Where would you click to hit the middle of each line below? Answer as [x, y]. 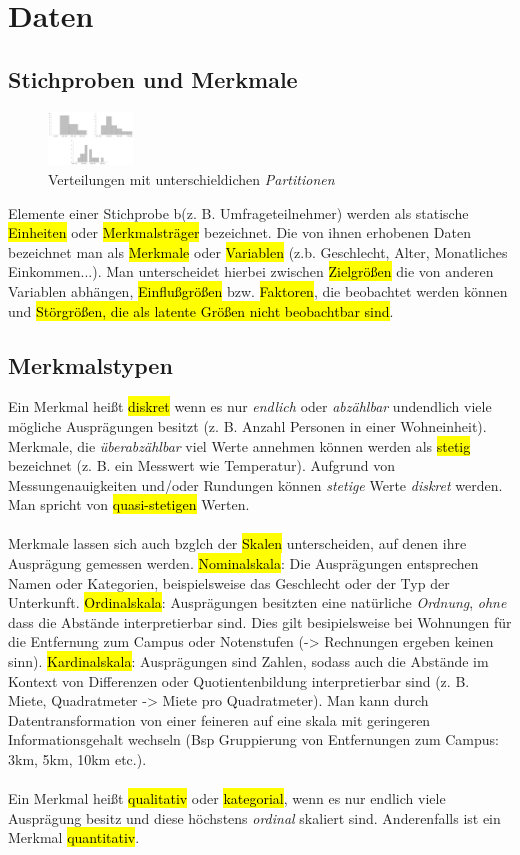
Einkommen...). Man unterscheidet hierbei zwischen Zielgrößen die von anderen [251, 271]
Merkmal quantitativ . [74, 837]
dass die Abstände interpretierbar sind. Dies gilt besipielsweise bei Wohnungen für [260, 621]
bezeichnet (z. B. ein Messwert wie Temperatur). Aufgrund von [202, 465]
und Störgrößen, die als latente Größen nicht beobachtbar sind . [201, 310]
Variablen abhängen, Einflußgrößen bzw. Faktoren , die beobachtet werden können [258, 290]
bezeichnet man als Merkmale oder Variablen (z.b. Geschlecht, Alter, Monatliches [258, 251]
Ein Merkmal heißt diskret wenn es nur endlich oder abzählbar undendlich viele [250, 406]
